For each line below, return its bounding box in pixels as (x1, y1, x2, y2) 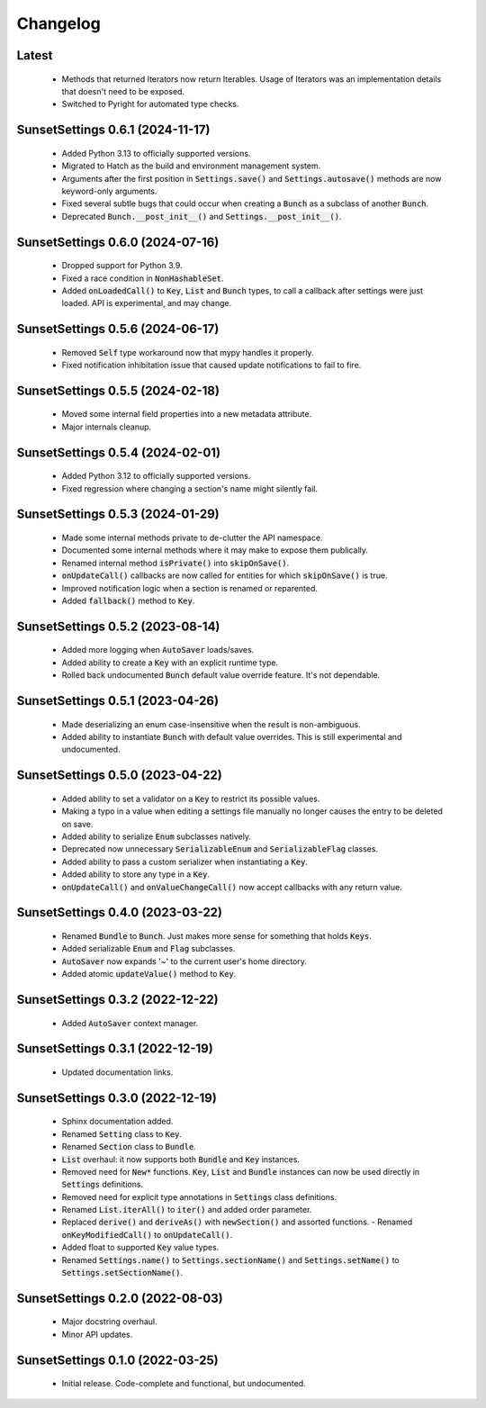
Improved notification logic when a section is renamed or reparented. (61, 582, 319, 593)
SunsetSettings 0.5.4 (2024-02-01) (16, 445, 220, 460)
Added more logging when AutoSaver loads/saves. (61, 645, 255, 655)
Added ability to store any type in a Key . (61, 869, 211, 880)
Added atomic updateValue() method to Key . (61, 969, 237, 979)
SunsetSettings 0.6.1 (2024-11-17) (16, 122, 211, 138)
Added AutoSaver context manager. (61, 1017, 199, 1028)
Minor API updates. (61, 1329, 133, 1340)
